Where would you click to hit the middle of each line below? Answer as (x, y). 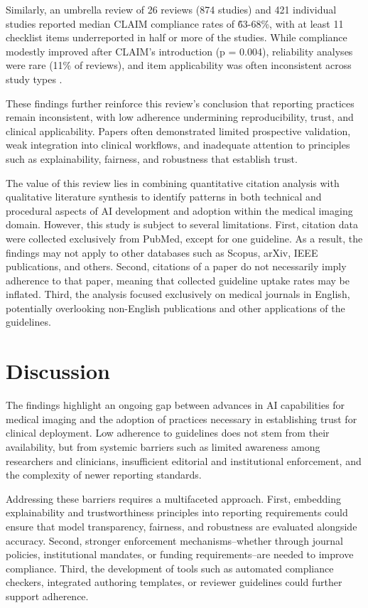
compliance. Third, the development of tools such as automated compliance (170, 568)
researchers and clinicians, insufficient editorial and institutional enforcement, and (184, 460)
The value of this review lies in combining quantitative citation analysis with (173, 182)
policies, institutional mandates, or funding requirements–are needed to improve (180, 554)
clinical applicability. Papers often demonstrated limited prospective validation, (178, 130)
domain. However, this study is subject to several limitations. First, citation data (182, 224)
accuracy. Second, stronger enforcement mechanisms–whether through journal (174, 540)
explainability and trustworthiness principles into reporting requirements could (177, 512)
